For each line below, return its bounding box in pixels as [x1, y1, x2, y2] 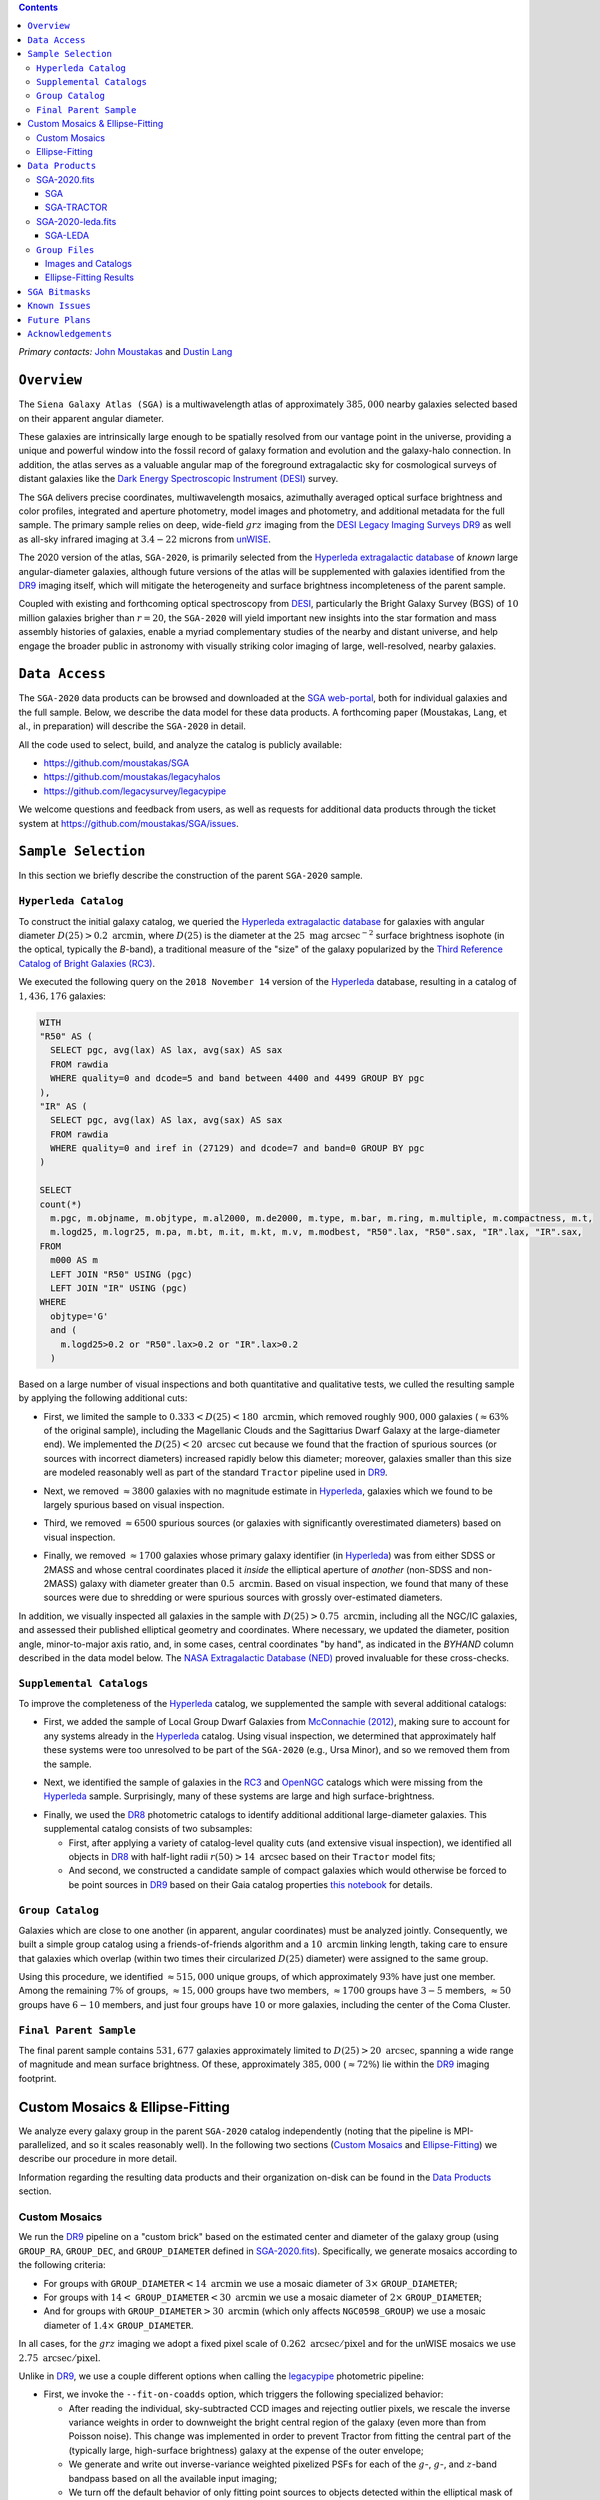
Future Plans [27, 314, 92, 325]
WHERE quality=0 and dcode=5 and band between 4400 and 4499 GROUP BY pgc [50, 1073, 425, 1084]
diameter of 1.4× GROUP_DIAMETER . [43, 2319, 194, 2331]
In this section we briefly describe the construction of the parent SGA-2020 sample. [18, 870, 364, 882]
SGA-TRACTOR [45, 201, 108, 214]
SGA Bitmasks [27, 286, 92, 297]
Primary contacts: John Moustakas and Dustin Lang [18, 346, 233, 358]
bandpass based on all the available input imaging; [68, 2472, 278, 2484]
